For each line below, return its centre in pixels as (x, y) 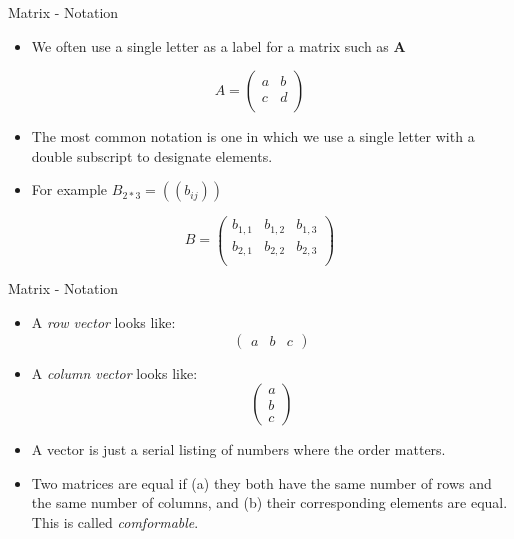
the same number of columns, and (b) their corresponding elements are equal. (269, 502)
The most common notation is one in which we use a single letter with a (253, 136)
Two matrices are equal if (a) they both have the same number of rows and (261, 482)
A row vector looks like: (103, 322)
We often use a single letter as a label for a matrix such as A (218, 45)
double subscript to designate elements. (152, 155)
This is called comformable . (115, 522)
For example (69, 189)
